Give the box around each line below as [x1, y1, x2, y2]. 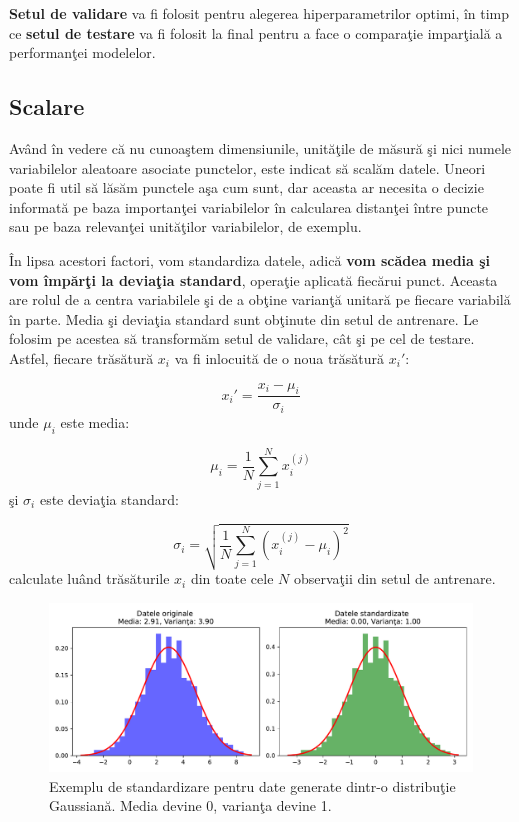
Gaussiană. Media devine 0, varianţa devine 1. [49, 795, 332, 816]
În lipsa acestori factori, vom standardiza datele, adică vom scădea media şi [9, 249, 491, 270]
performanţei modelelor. [9, 42, 156, 63]
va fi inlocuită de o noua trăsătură [174, 347, 385, 368]
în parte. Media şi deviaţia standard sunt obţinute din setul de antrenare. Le [9, 308, 479, 329]
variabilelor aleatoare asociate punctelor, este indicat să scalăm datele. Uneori [9, 157, 486, 178]
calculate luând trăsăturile [9, 568, 170, 589]
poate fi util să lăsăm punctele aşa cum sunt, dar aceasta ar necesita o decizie [9, 177, 484, 198]
